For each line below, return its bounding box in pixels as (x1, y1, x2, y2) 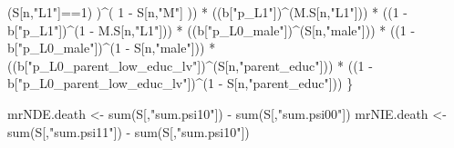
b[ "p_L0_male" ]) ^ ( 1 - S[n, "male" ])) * (7, 38, 216, 57)
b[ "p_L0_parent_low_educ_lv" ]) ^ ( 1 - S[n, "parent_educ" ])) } (7, 74, 354, 93)
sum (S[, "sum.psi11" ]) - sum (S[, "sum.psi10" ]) (7, 122, 250, 141)
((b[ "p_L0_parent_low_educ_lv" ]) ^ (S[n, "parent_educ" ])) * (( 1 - (7, 55, 373, 74)
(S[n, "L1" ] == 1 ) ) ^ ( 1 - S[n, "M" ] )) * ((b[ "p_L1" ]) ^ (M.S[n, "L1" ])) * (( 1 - (7, 3, 408, 21)
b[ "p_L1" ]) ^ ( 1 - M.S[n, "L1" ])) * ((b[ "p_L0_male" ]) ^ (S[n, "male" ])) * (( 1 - (7, 20, 416, 39)
